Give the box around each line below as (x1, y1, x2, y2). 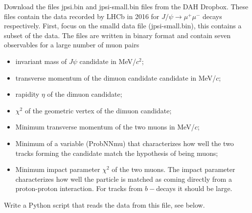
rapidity (15, 89, 40, 99)
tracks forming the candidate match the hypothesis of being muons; (15, 148, 218, 158)
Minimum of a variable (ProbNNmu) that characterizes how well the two (15, 138, 234, 148)
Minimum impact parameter (15, 164, 100, 174)
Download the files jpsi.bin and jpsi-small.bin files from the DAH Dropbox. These (4, 1, 249, 11)
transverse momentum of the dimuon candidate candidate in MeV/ (15, 72, 216, 83)
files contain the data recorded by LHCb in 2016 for (4, 11, 160, 21)
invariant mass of (15, 56, 67, 66)
